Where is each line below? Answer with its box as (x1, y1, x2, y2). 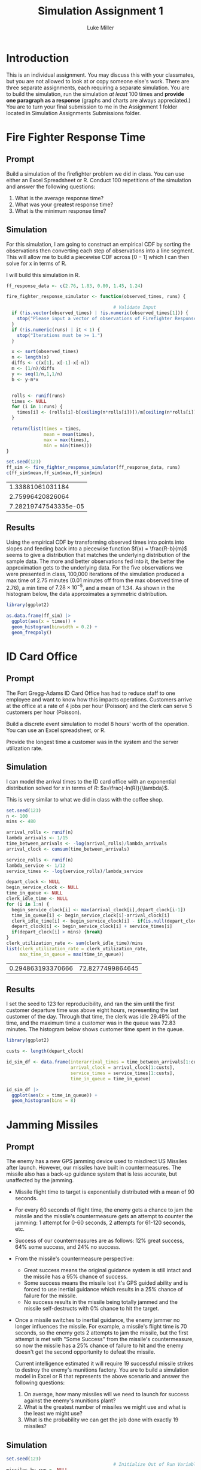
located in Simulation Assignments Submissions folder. (6, 109, 141, 116)
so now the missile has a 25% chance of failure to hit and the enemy (14, 1342, 184, 1349)
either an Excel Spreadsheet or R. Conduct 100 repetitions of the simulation (6, 176, 191, 183)
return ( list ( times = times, (11, 426, 82, 432)
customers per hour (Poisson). (6, 709, 81, 716)
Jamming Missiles (6, 1118, 99, 1131)
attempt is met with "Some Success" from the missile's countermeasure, (14, 1336, 194, 1343)
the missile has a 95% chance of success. (23, 1273, 128, 1281)
